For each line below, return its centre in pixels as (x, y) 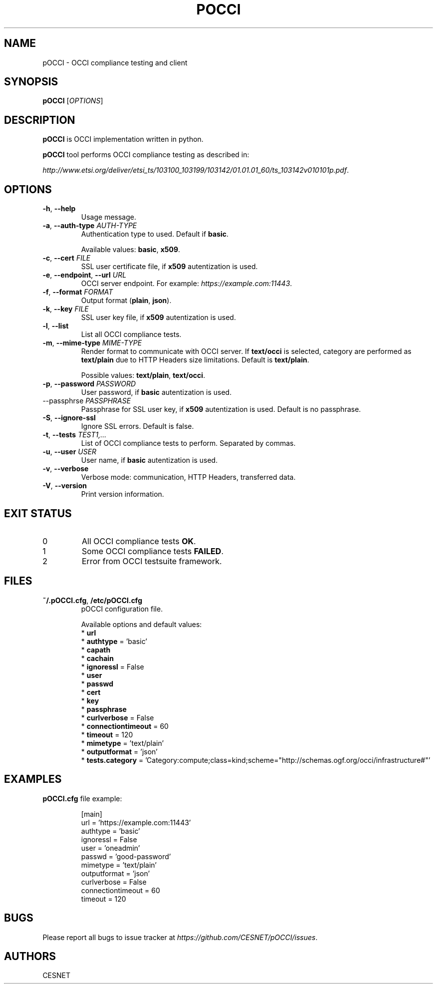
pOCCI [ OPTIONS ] (73, 101)
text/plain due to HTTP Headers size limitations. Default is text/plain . (195, 360)
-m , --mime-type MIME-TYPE (92, 343)
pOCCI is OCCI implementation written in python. (123, 139)
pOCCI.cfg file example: (82, 798)
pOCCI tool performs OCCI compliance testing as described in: (146, 155)
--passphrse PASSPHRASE (87, 401)
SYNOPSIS (31, 82)
